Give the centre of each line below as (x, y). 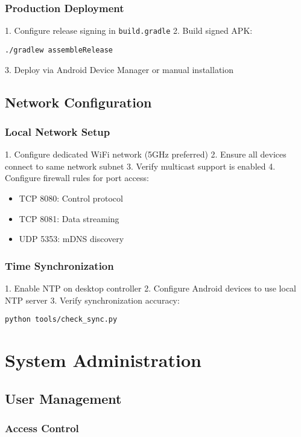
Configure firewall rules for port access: (77, 178)
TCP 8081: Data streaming (69, 218)
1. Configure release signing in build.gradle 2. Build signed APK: (129, 30)
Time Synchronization (59, 265)
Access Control (42, 428)
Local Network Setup (58, 131)
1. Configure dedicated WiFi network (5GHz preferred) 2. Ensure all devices (146, 154)
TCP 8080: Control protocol (71, 198)
